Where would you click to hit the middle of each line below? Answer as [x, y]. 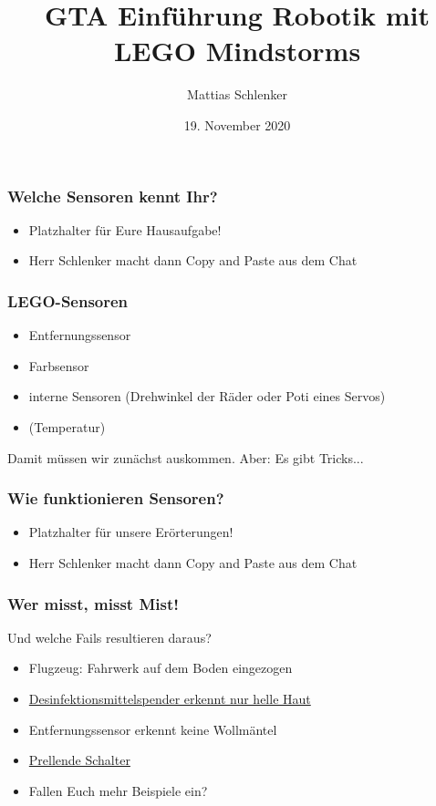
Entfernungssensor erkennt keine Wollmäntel [153, 729]
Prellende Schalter [79, 760]
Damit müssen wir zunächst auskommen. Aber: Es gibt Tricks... [186, 457]
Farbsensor [59, 365]
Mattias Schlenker [237, 94]
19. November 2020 [237, 124]
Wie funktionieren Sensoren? [116, 498]
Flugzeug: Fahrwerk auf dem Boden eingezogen [161, 668]
